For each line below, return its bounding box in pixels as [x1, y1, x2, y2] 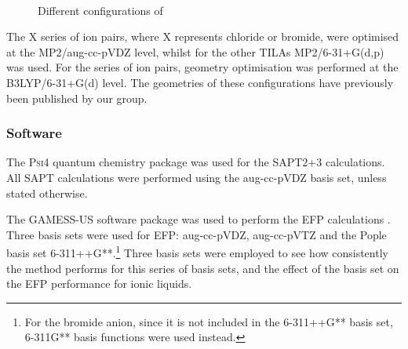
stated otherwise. [6, 184, 88, 201]
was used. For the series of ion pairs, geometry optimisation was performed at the [6, 59, 399, 75]
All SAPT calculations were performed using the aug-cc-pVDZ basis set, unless [6, 169, 387, 185]
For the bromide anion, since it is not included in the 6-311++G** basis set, [24, 313, 393, 329]
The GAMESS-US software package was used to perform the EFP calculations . [6, 211, 391, 227]
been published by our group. [6, 89, 148, 106]
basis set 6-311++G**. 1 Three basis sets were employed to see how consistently [6, 242, 388, 260]
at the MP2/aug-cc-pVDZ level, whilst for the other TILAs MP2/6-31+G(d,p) [6, 43, 384, 60]
